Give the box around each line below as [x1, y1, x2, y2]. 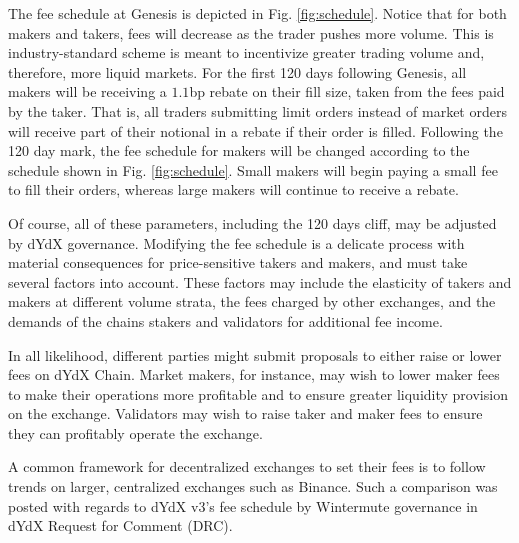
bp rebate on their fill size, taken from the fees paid [189, 81, 505, 102]
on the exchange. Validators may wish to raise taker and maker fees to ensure [8, 403, 483, 424]
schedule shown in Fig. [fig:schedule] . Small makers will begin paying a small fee [8, 159, 498, 180]
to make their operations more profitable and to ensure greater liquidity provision [8, 383, 508, 404]
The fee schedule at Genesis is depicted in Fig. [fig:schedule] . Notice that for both [8, 3, 507, 23]
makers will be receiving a [8, 81, 167, 102]
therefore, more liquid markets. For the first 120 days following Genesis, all [8, 61, 467, 82]
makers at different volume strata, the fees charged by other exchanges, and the [8, 291, 496, 312]
